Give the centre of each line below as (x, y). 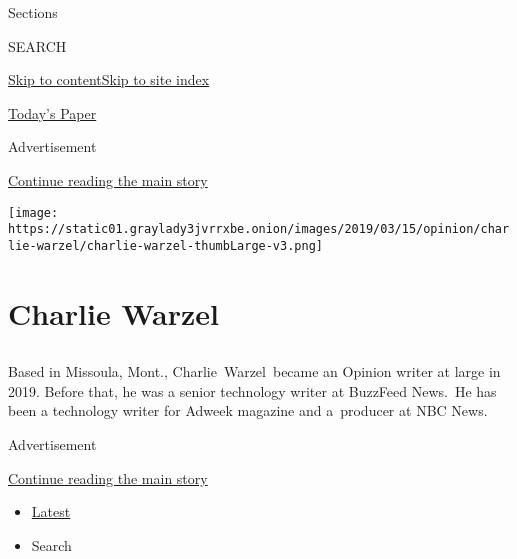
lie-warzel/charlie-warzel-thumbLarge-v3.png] (165, 245)
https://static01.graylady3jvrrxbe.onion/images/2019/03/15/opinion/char (259, 229)
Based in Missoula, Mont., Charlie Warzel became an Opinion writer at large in (254, 371)
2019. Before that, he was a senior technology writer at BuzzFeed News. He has (252, 390)
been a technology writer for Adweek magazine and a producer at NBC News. (248, 410)
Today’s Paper (52, 112)
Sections (33, 12)
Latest (51, 511)
